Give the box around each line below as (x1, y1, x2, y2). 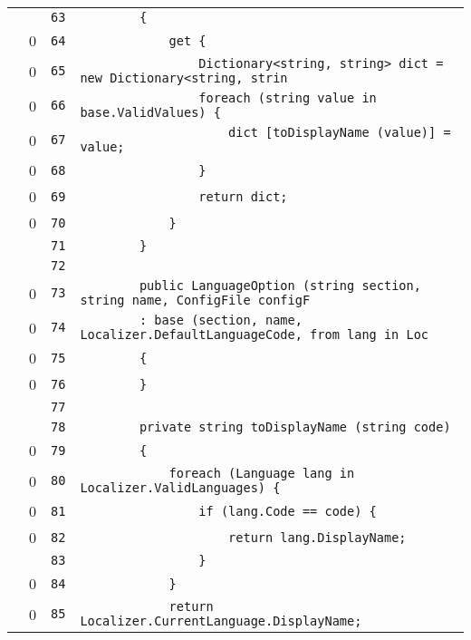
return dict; (198, 189, 288, 204)
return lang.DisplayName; (228, 529, 407, 545)
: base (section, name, (139, 313, 303, 327)
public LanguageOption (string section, (139, 278, 421, 293)
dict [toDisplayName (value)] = (228, 125, 451, 140)
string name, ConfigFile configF (80, 293, 311, 307)
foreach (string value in (198, 91, 377, 105)
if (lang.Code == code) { (198, 503, 377, 519)
